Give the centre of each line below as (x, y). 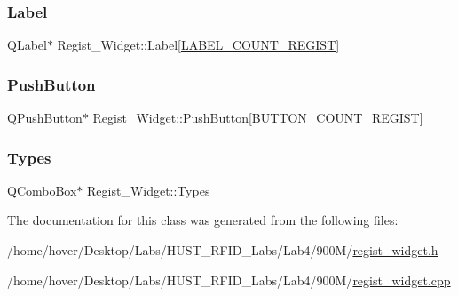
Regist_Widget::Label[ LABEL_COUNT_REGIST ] (198, 45)
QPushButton (45, 118)
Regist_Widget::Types (149, 190)
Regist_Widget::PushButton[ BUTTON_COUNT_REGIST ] (258, 118)
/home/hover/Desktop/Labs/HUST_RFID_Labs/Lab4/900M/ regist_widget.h (223, 250)
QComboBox (42, 190)
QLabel (27, 45)
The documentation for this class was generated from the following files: (203, 220)
